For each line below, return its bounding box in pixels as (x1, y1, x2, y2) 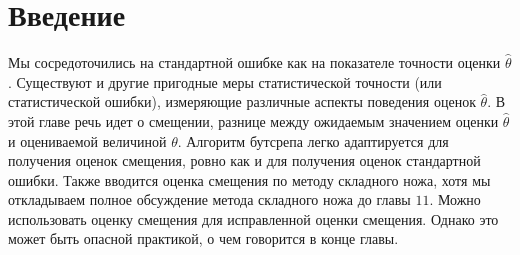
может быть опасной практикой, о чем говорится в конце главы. (8, 228, 399, 249)
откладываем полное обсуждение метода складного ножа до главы (8, 189, 411, 210)
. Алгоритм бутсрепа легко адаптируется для (177, 130, 449, 151)
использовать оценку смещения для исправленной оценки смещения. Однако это (8, 208, 499, 229)
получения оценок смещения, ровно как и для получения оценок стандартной (8, 150, 481, 171)
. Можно (429, 189, 481, 210)
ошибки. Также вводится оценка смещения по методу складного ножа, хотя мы (8, 169, 491, 190)
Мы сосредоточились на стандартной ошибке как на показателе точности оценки (8, 52, 501, 73)
